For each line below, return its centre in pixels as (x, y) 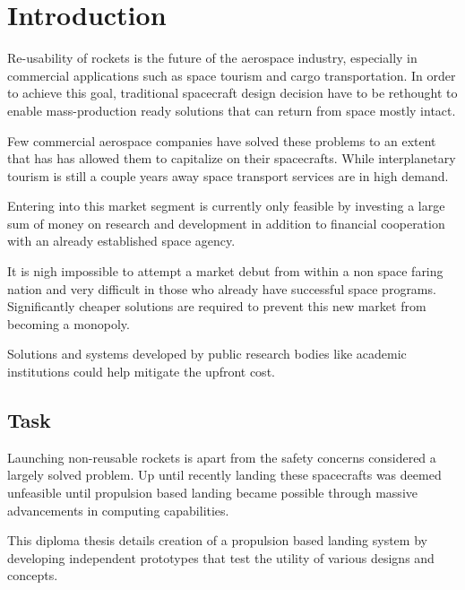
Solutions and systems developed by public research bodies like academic (207, 354)
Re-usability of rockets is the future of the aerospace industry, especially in (212, 58)
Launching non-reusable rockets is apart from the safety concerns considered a (222, 457)
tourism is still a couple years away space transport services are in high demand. (228, 175)
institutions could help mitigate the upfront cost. (141, 372)
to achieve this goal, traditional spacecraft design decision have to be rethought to (232, 93)
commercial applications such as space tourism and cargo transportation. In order (232, 75)
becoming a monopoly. (69, 323)
